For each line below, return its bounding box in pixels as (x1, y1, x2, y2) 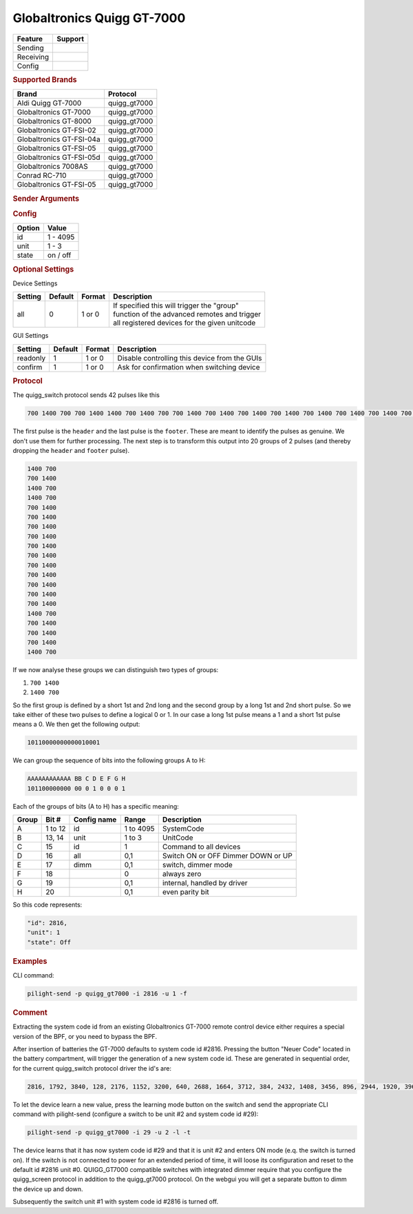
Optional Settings (12, 264, 74, 274)
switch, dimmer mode (162, 860, 233, 870)
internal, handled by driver (162, 878, 248, 888)
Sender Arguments (12, 194, 79, 203)
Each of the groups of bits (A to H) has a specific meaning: (12, 802, 179, 810)
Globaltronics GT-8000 (17, 117, 92, 126)
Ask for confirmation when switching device (117, 362, 261, 372)
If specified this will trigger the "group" (113, 301, 239, 310)
